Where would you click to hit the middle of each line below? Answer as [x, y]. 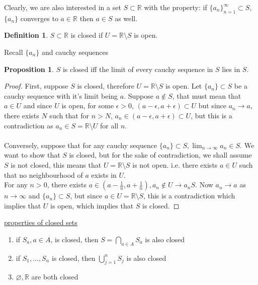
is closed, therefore [106, 86]
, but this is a [211, 115]
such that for [69, 115]
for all [109, 125]
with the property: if [176, 7]
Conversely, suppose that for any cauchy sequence [81, 145]
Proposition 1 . [29, 69]
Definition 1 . [26, 35]
